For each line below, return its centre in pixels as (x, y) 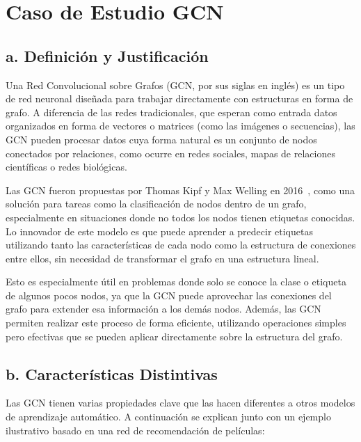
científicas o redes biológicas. (66, 167)
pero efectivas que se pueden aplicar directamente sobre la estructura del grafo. (174, 336)
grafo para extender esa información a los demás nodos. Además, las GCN (163, 309)
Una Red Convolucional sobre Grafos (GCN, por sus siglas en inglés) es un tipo (175, 85)
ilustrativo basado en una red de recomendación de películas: (135, 430)
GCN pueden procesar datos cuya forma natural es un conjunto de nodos (161, 139)
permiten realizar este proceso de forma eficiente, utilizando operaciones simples (176, 323)
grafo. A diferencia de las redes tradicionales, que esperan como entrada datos (171, 112)
